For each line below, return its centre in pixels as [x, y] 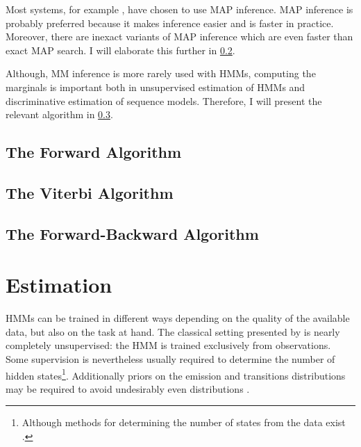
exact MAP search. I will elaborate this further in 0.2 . [120, 50]
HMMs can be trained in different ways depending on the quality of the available [178, 318]
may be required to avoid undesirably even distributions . [128, 388]
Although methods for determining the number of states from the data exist [184, 422]
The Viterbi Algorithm [90, 192]
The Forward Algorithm [94, 152]
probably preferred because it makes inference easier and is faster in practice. [170, 23]
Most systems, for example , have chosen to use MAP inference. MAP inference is [179, 9]
